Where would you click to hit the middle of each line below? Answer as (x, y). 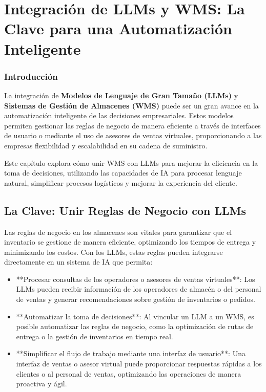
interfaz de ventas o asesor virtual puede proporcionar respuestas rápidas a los (139, 364)
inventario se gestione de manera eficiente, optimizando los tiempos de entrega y (130, 242)
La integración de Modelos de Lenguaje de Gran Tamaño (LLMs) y (121, 95)
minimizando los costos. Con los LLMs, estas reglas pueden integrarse (114, 252)
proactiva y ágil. (42, 384)
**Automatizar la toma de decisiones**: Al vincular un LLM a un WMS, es (135, 316)
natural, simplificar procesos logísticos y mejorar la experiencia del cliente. (121, 182)
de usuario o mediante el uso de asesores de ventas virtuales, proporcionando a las (133, 135)
